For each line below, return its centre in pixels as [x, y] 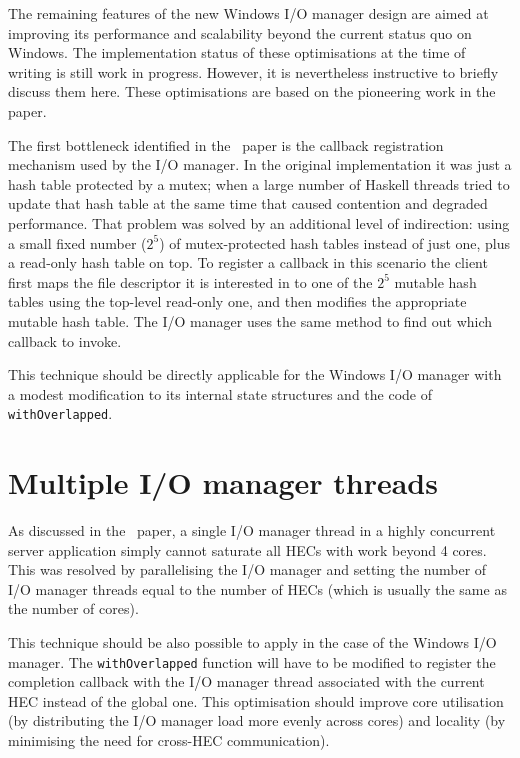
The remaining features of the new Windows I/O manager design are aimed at [248, 13]
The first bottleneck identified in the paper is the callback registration [226, 144]
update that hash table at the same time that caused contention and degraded [248, 203]
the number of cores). [73, 608]
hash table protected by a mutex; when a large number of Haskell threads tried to [259, 183]
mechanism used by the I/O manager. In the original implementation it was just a [260, 164]
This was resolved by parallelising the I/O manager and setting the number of [247, 569]
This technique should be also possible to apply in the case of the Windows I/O [252, 642]
